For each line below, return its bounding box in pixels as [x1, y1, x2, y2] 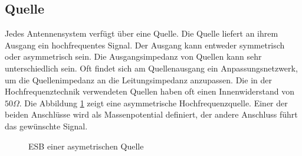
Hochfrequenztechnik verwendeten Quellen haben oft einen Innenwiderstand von [5, 85, 295, 97]
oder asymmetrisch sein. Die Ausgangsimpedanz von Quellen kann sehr [5, 50, 262, 63]
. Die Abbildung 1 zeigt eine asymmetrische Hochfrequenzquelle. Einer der [19, 96, 288, 109]
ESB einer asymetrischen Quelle [28, 139, 144, 152]
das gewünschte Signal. [5, 119, 88, 132]
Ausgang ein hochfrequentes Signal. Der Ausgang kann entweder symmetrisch [5, 38, 285, 51]
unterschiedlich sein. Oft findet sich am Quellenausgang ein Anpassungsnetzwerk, [5, 61, 298, 74]
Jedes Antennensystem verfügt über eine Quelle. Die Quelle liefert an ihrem [5, 27, 278, 40]
